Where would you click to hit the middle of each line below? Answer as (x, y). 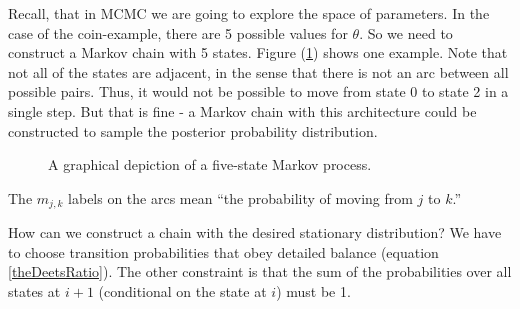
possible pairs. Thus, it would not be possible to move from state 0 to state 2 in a (258, 91)
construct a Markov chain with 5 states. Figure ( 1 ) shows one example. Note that (258, 52)
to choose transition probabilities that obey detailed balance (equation (223, 251)
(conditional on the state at (182, 290)
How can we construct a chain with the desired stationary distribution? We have (255, 232)
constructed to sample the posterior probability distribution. (193, 130)
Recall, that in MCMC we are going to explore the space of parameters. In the (249, 13)
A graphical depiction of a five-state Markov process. (210, 164)
